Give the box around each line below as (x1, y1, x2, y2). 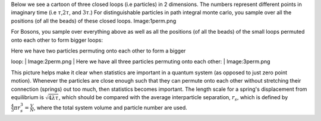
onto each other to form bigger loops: (11, 36, 103, 44)
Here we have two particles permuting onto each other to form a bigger (11, 47, 186, 54)
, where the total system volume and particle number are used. (33, 104, 187, 111)
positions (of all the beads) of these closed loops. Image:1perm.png (11, 17, 177, 24)
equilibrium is (11, 93, 44, 100)
